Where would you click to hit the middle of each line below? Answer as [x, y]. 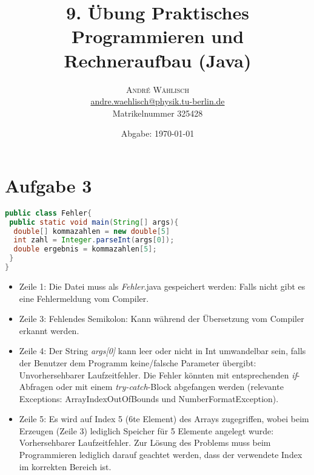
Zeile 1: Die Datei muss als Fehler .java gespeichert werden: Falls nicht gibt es [162, 286]
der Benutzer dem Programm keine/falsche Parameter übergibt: [138, 362]
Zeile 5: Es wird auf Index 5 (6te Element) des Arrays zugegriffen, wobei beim [164, 419]
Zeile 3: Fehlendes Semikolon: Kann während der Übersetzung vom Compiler [162, 319]
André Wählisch [157, 89]
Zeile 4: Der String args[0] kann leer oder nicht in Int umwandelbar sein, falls [162, 351]
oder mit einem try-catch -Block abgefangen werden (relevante [170, 387]
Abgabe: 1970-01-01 [158, 133]
